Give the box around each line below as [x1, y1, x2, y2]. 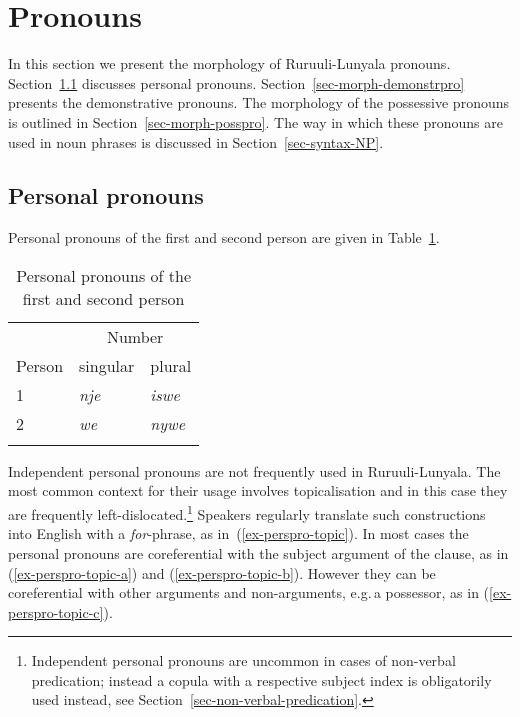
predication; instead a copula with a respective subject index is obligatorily [31, 669, 492, 690]
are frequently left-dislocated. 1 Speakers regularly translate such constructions [8, 501, 486, 524]
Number [106, 324, 164, 348]
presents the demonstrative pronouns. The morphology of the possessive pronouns [8, 92, 510, 113]
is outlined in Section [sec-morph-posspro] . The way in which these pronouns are [8, 111, 503, 132]
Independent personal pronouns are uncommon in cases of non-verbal [31, 650, 456, 671]
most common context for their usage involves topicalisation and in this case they [8, 480, 508, 501]
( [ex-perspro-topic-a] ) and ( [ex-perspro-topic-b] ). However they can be [8, 562, 436, 583]
